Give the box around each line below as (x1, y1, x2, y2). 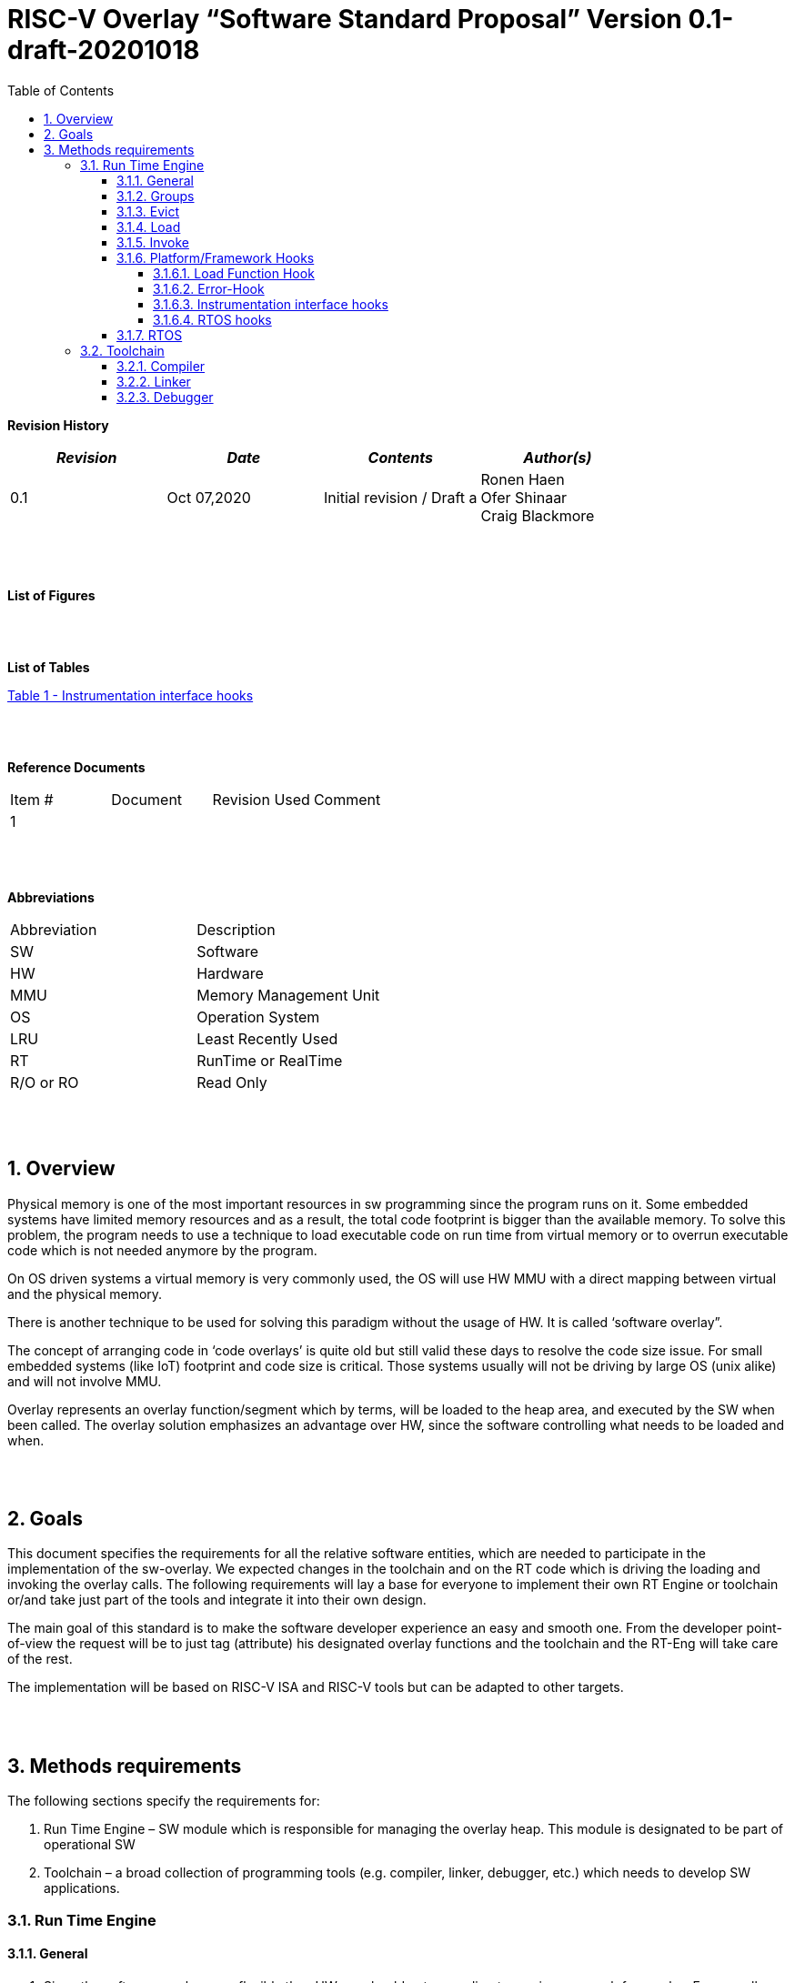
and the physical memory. (7, 1285, 163, 1302)
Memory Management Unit (196, 985, 380, 1004)
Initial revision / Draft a (324, 488, 478, 507)
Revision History (7, 417, 109, 433)
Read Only (196, 1072, 267, 1092)
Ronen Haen (480, 469, 565, 488)
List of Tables (7, 659, 90, 675)
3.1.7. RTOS (116, 327, 183, 343)
